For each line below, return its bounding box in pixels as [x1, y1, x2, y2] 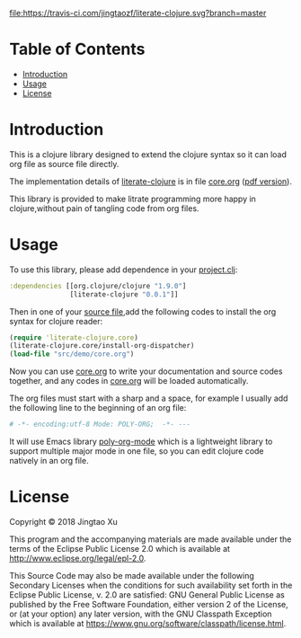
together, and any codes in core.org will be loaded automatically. [9, 376, 249, 386]
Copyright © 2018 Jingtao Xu [9, 517, 119, 527]
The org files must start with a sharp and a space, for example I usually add [9, 393, 288, 403]
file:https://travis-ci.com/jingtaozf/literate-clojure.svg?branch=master [9, 8, 267, 18]
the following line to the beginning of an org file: [9, 403, 187, 413]
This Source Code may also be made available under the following [9, 571, 254, 580]
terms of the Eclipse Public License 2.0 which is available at [9, 544, 231, 554]
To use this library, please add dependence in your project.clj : [9, 264, 238, 275]
